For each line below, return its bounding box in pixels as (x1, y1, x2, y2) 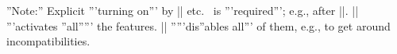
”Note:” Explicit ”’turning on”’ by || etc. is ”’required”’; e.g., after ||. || (6, 2, 359, 18)
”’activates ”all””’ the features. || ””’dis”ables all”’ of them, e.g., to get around (6, 17, 391, 34)
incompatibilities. (6, 33, 91, 49)
